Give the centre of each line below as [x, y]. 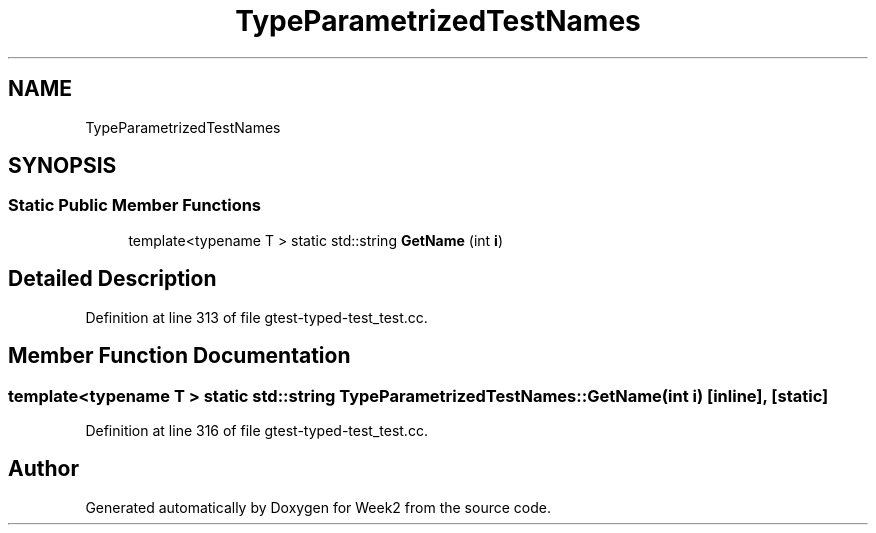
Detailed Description [112, 279]
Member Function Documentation [179, 356]
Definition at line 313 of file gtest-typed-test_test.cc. [256, 317]
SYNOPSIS [62, 166]
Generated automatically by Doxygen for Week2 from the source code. [318, 507]
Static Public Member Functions [135, 205]
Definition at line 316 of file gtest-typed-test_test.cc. [256, 430]
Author [43, 469]
